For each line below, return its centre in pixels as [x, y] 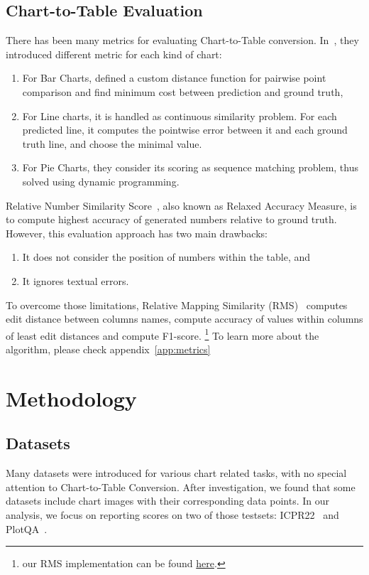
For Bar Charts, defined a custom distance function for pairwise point [174, 78]
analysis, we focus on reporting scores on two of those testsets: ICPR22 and [172, 514]
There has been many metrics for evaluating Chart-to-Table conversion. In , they [182, 40]
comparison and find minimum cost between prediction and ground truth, [183, 91]
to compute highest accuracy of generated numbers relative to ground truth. [171, 219]
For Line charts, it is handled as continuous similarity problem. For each [180, 115]
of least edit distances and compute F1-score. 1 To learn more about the [163, 334]
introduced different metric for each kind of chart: [114, 54]
